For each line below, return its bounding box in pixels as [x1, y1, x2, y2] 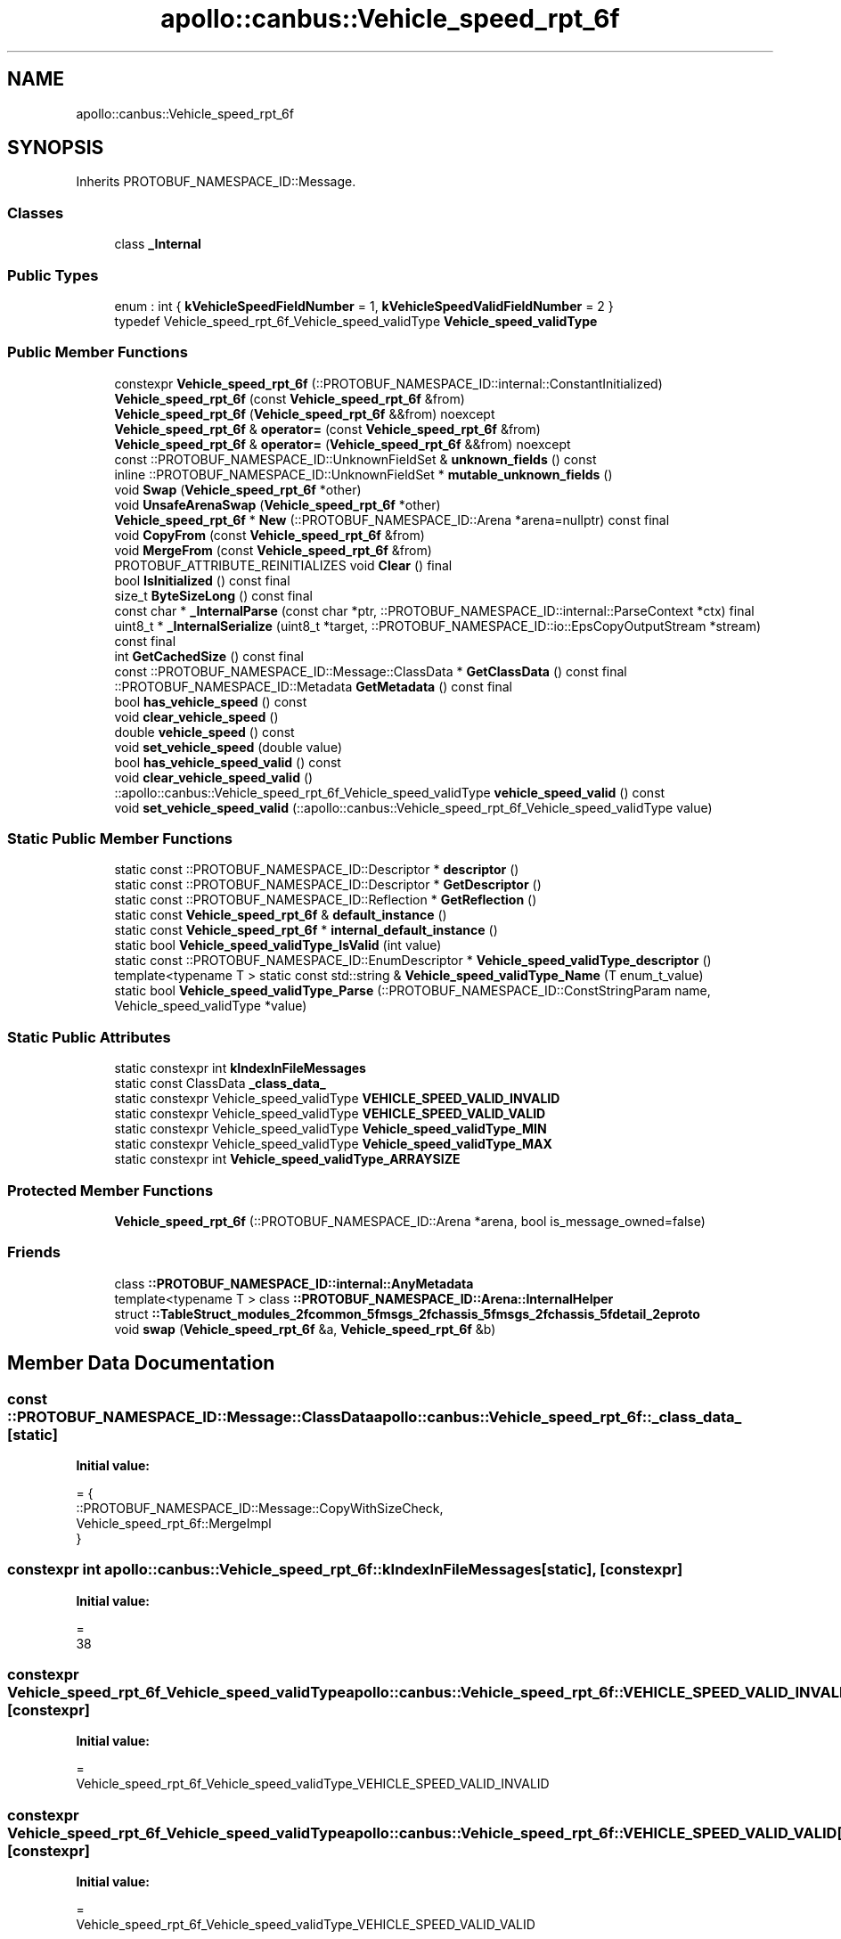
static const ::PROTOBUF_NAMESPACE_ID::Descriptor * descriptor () [114, 862, 519, 878]
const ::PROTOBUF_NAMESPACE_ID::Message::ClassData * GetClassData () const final [114, 663, 627, 679]
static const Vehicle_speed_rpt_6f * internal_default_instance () [114, 922, 498, 938]
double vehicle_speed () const [114, 724, 295, 740]
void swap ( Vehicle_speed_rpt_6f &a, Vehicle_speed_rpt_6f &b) [114, 1321, 496, 1337]
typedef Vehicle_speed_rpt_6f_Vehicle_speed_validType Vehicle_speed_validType [114, 313, 598, 329]
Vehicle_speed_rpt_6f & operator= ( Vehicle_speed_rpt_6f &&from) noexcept [114, 436, 571, 452]
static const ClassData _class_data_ [114, 1076, 326, 1092]
